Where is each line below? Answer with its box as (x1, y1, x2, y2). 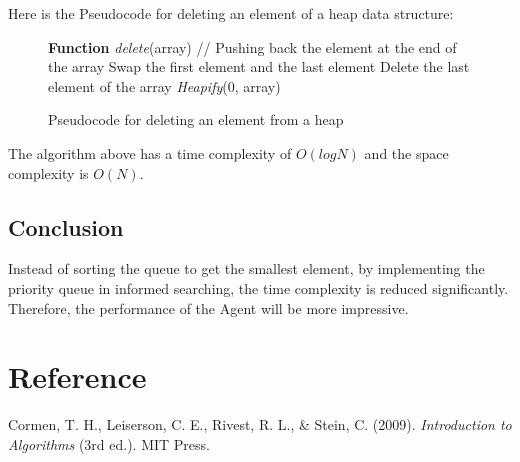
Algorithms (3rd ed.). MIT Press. (8, 433, 210, 454)
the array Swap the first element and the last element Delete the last (48, 56, 470, 77)
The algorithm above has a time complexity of (8, 142, 292, 163)
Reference (8, 356, 147, 397)
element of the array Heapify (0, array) (48, 75, 281, 96)
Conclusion (8, 211, 124, 242)
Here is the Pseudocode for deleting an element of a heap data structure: (8, 3, 454, 23)
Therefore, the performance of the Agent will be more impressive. (8, 297, 409, 318)
